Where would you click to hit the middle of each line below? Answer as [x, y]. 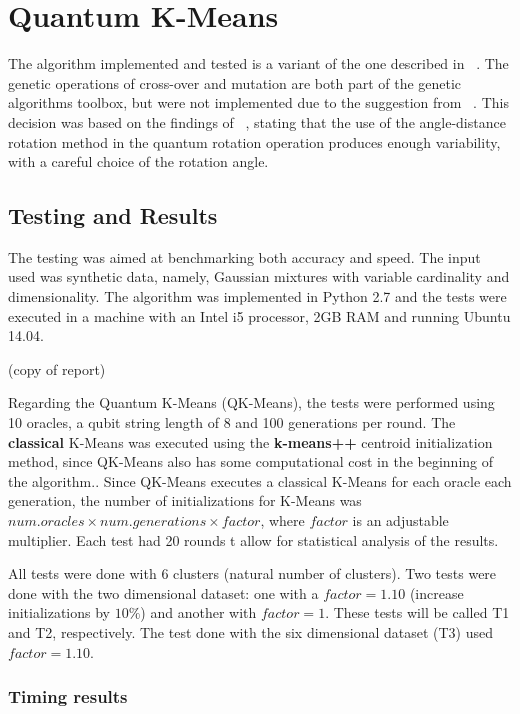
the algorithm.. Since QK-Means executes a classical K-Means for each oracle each [260, 480]
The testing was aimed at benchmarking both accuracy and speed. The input [244, 256]
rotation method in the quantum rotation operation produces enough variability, [254, 141]
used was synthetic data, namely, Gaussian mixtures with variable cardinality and [259, 276]
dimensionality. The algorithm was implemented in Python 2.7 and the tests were [257, 296]
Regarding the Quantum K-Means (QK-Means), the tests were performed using [251, 402]
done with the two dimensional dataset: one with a [163, 592]
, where [282, 520]
